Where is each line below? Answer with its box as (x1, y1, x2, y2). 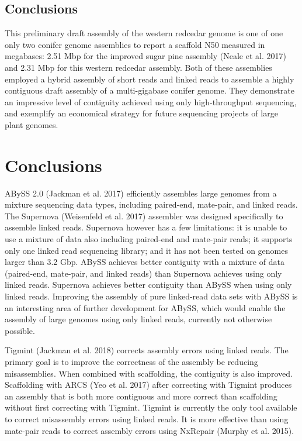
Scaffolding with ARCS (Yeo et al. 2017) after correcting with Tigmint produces (5, 378, 292, 391)
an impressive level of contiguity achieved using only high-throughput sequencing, (5, 95, 297, 108)
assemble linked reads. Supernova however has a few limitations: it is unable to (5, 221, 287, 233)
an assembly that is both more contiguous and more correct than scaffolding (5, 390, 277, 402)
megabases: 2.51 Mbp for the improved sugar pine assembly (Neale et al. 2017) (5, 50, 286, 62)
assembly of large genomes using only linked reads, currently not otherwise (5, 313, 272, 325)
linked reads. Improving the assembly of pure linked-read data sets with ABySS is (5, 290, 298, 302)
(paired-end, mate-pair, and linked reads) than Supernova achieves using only (5, 267, 282, 279)
